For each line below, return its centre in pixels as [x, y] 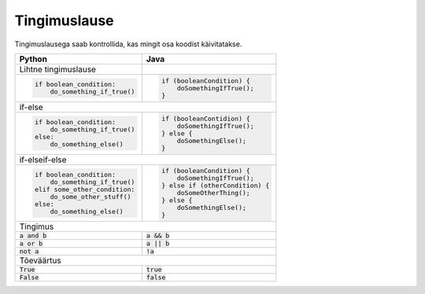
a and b [33, 236]
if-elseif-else [43, 160]
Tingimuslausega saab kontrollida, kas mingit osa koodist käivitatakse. [128, 44]
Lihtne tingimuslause [57, 69]
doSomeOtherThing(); [214, 193]
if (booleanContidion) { [206, 118]
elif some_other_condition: [85, 189]
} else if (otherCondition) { [216, 186]
